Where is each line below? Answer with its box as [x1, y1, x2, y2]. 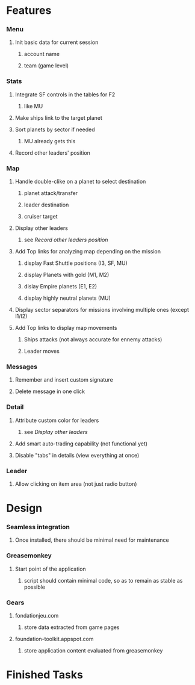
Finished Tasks [6, 668, 83, 682]
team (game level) [23, 62, 69, 69]
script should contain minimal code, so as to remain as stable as [23, 577, 183, 584]
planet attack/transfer [23, 190, 78, 197]
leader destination [23, 201, 69, 208]
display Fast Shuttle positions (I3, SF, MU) [23, 259, 128, 267]
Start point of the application [14, 565, 86, 572]
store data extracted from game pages [23, 624, 120, 631]
